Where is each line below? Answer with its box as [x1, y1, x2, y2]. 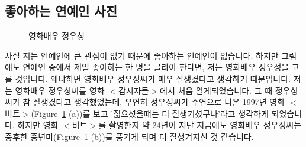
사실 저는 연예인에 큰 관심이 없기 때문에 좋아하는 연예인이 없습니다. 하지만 [5, 49, 279, 61]
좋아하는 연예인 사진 [5, 2, 117, 20]
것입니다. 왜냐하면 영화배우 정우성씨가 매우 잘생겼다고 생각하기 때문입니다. [15, 72, 291, 84]
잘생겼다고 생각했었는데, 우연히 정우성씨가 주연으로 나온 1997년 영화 [33, 96, 285, 108]
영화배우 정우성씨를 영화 [15, 84, 105, 96]
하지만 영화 [17, 119, 59, 131]
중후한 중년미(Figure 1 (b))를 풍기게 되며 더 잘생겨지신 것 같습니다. [5, 130, 254, 142]
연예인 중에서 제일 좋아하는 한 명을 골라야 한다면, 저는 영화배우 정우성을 [22, 61, 289, 73]
